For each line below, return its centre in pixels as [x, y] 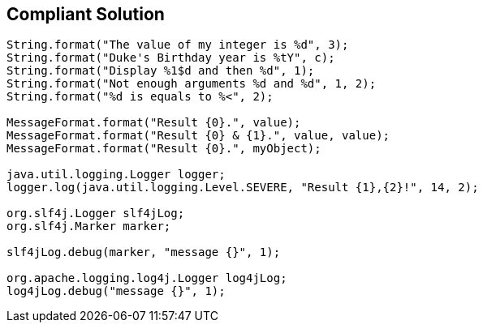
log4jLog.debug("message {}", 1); [116, 291]
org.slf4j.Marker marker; [89, 226]
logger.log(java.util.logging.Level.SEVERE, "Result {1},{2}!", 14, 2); [243, 188]
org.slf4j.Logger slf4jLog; [96, 214]
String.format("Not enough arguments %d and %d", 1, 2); [192, 84]
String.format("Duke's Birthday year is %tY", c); [171, 58]
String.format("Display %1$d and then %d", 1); [161, 71]
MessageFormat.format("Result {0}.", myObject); [164, 149]
